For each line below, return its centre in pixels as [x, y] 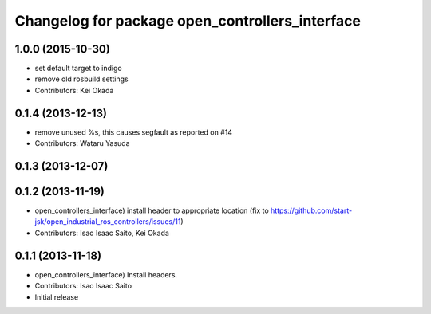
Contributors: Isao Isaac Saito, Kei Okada [102, 233]
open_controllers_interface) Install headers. [106, 274]
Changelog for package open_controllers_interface [188, 21]
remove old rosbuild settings [81, 79]
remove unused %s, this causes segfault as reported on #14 [134, 132]
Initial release [57, 297]
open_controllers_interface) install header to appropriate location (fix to [152, 210]
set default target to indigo [79, 69]
